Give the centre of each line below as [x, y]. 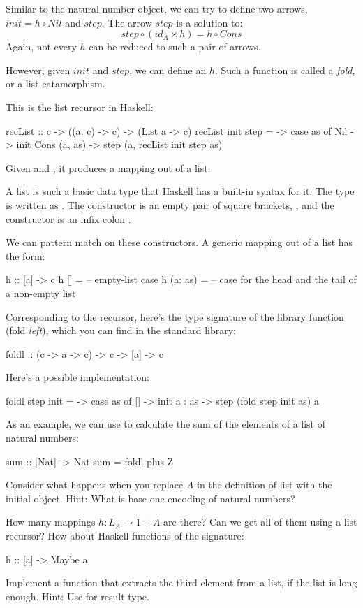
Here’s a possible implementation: [77, 377]
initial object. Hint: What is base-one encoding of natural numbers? [150, 498]
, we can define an [168, 70]
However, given [38, 70]
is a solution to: [209, 22]
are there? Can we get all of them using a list [260, 522]
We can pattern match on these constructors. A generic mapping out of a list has [179, 242]
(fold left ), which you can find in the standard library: [121, 330]
